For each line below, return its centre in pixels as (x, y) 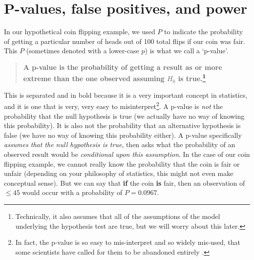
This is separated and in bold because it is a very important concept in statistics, (126, 95)
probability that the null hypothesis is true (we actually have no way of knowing (124, 116)
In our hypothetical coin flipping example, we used (80, 32)
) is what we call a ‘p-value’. (187, 51)
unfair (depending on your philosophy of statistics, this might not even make (119, 173)
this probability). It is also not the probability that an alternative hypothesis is (122, 125)
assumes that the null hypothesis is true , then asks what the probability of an (120, 144)
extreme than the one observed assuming (94, 78)
